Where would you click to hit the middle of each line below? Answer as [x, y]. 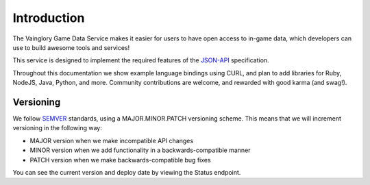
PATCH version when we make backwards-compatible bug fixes [121, 160]
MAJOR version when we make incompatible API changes [112, 140]
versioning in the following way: [57, 128]
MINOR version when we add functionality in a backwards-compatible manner [140, 150]
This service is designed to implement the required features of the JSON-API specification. [141, 60]
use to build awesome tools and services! [71, 47]
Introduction [49, 18]
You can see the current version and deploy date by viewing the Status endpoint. [127, 172]
